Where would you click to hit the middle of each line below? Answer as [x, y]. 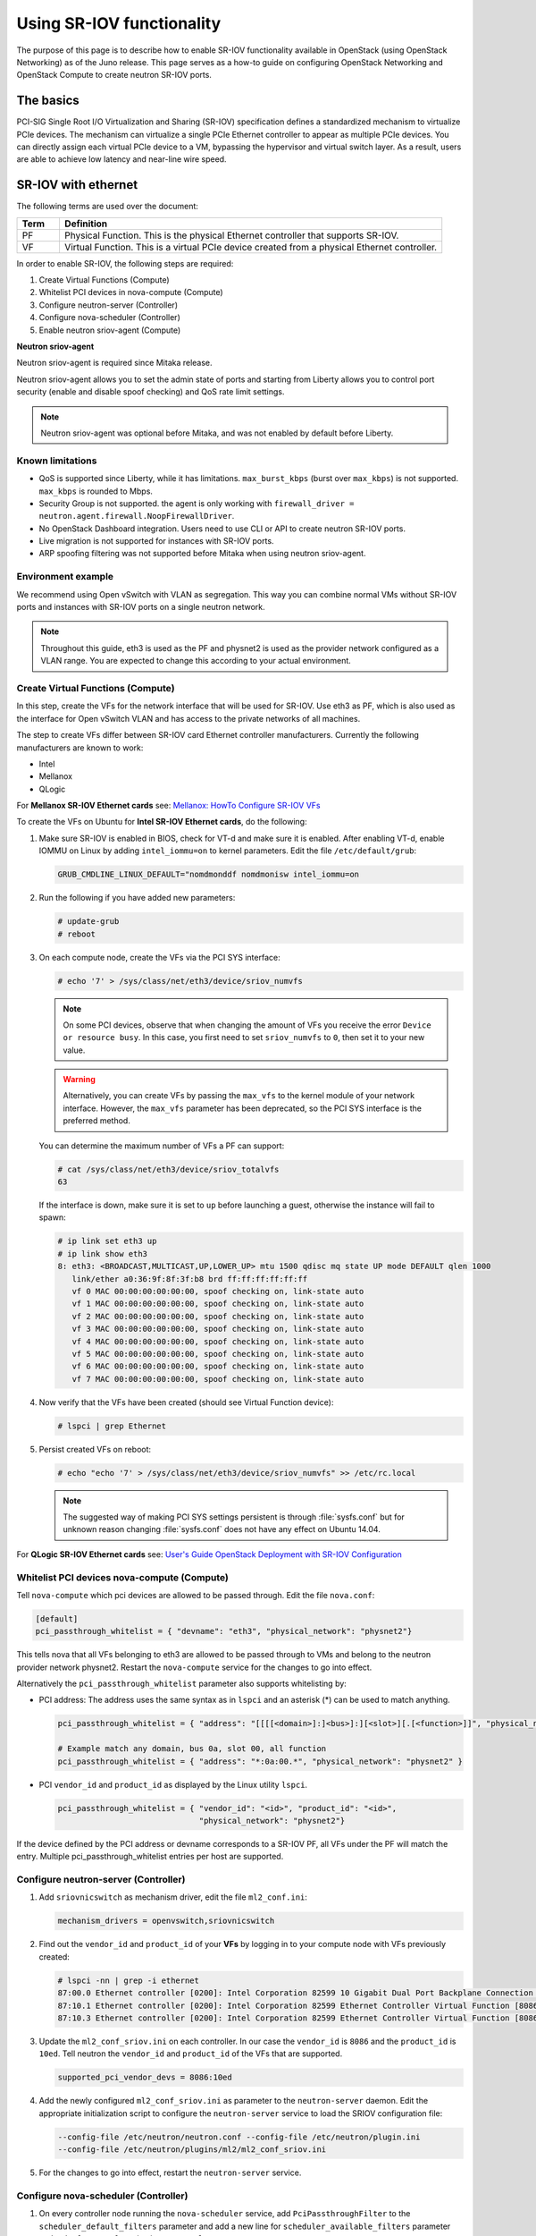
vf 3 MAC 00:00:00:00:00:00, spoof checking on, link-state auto [218, 1329]
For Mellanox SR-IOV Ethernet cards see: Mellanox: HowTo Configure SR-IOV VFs [168, 806]
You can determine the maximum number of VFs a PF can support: [162, 1146]
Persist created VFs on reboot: [95, 1449]
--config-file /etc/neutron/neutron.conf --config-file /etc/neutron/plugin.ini [239, 2137]
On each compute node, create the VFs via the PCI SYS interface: [159, 957]
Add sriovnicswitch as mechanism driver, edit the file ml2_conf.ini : [173, 1897]
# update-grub [88, 922]
